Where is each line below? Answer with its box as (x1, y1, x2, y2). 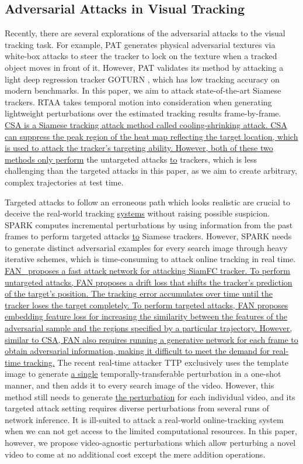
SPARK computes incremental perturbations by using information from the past (5, 218, 293, 231)
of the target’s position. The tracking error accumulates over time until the (5, 287, 273, 300)
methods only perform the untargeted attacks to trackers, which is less (5, 153, 257, 165)
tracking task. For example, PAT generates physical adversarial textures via (5, 38, 276, 50)
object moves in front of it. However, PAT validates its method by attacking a (5, 61, 284, 73)
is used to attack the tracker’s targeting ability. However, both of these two (5, 142, 273, 154)
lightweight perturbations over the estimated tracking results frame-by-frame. (5, 107, 281, 119)
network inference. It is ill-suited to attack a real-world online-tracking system (5, 413, 284, 425)
